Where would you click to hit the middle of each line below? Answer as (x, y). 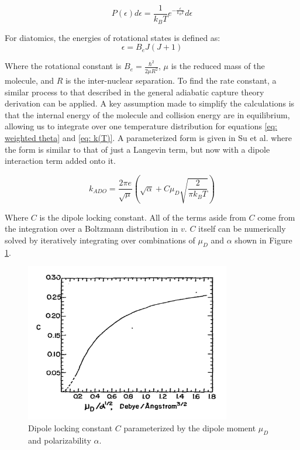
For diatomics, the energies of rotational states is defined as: (113, 37)
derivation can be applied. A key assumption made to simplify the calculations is (150, 103)
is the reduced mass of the (218, 66)
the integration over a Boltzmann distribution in (92, 229)
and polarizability (60, 440)
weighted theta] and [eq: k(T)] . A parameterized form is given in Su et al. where (149, 138)
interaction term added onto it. (60, 161)
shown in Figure (263, 240)
